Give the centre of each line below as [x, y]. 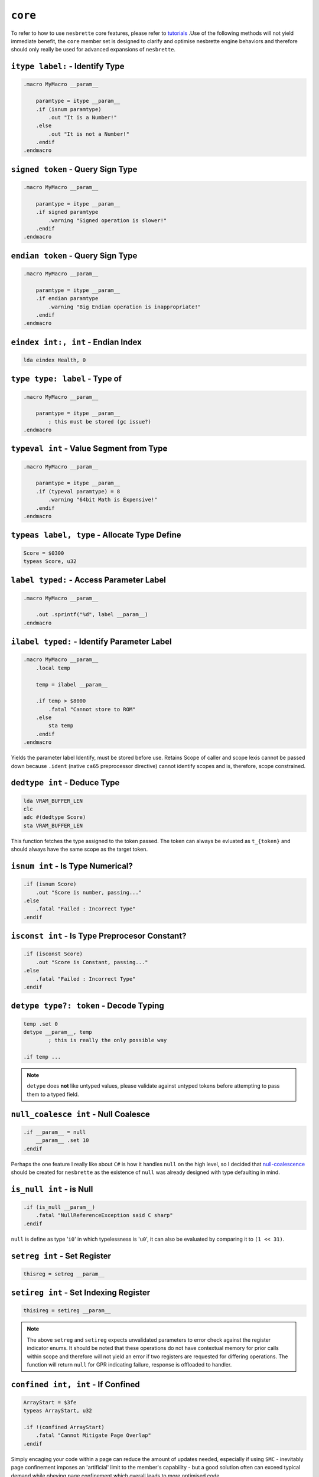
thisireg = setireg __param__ [67, 1311]
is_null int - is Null [52, 1189]
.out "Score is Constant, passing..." [92, 962]
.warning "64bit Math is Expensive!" [103, 500]
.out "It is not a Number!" [89, 134]
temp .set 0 [41, 1024]
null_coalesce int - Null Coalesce [80, 1114]
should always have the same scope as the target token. [79, 849]
